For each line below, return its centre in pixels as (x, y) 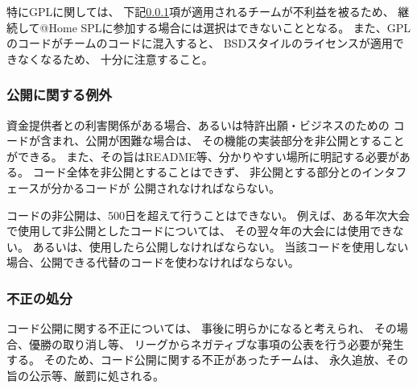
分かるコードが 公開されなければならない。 (165, 187)
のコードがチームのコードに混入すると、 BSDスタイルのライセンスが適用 (200, 43)
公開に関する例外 (59, 95)
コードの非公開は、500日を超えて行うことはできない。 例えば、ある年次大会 (208, 215)
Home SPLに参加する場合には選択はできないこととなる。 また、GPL (230, 27)
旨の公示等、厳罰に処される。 (85, 375)
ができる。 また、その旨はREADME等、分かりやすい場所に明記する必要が (203, 156)
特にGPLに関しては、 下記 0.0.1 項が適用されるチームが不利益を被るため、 (200, 11)
